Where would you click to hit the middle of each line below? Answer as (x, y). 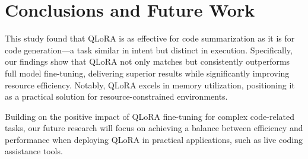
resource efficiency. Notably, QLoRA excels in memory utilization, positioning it (150, 85)
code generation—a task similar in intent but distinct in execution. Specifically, (149, 50)
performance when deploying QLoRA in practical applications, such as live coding (154, 139)
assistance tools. (34, 151)
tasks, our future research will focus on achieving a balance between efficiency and (154, 128)
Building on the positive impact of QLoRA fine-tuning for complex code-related (150, 116)
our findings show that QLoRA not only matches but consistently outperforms (147, 61)
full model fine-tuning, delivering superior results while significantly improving (147, 73)
